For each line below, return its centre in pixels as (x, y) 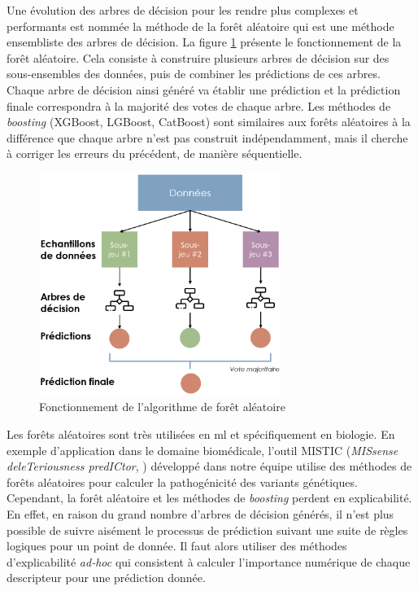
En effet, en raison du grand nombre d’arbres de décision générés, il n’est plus (200, 514)
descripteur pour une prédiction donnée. (106, 578)
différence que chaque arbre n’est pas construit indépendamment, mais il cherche (207, 137)
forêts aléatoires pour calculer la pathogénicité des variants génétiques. (182, 482)
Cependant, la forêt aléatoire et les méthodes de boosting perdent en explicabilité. (209, 498)
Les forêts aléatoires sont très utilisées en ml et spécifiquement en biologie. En (201, 434)
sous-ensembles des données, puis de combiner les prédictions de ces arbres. (194, 74)
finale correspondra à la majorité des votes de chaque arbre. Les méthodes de (199, 105)
